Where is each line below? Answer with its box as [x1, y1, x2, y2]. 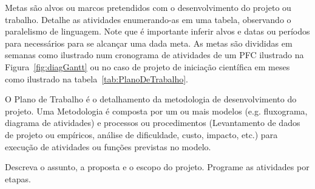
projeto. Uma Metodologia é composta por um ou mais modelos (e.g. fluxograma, [5, 104, 308, 117]
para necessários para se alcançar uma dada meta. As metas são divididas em [5, 36, 293, 49]
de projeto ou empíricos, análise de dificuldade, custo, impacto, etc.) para [5, 128, 278, 141]
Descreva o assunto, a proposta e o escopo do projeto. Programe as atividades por [5, 161, 310, 173]
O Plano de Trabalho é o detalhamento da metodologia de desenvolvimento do [5, 93, 297, 105]
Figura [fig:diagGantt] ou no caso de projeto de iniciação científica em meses [5, 60, 290, 73]
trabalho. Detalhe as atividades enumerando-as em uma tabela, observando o [5, 13, 291, 25]
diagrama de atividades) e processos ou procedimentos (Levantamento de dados [5, 116, 300, 129]
